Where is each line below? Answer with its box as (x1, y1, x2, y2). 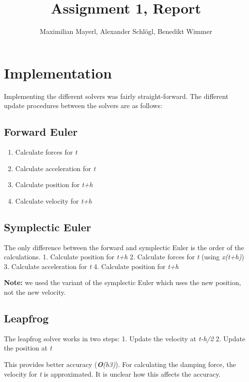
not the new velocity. (4, 287, 66, 297)
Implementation (4, 63, 112, 82)
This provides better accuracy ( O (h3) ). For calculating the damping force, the (4, 359, 236, 369)
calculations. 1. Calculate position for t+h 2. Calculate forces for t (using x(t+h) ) (4, 252, 244, 262)
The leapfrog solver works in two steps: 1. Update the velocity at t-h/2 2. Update (4, 333, 246, 343)
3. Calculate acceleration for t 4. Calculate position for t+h (4, 261, 179, 271)
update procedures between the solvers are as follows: (4, 100, 162, 111)
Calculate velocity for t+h (15, 195, 92, 206)
